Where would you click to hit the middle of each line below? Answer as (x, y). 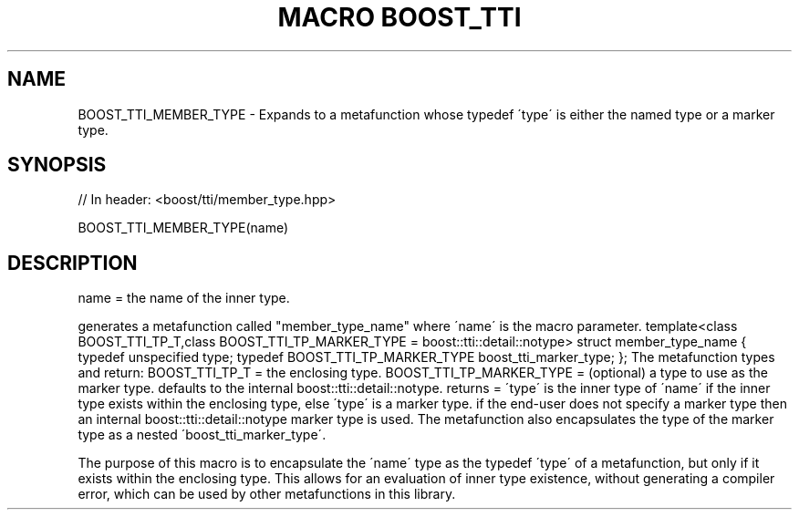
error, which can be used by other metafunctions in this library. (267, 494)
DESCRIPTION (73, 263)
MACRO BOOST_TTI (399, 17)
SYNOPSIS (57, 165)
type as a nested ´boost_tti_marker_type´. (202, 435)
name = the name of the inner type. (184, 298)
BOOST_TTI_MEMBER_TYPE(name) (183, 228)
